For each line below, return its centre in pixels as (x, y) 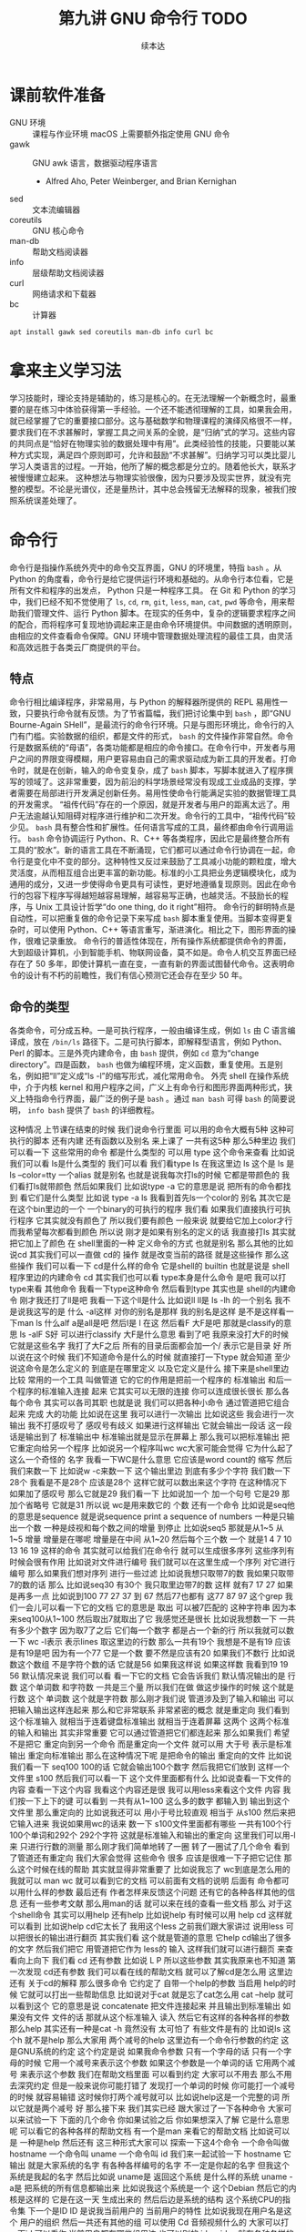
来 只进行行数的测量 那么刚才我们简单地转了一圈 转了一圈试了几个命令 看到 (149, 1847)
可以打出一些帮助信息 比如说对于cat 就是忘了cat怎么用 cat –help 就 (160, 1994)
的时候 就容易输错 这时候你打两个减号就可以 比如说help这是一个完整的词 (145, 2097)
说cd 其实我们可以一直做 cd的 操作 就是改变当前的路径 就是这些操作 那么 (145, 1255)
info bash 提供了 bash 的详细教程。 (93, 1110)
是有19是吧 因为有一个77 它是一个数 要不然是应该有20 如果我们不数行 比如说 (153, 1653)
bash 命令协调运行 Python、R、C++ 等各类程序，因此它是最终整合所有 (158, 839)
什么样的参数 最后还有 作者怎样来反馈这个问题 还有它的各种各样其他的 (156, 1892)
